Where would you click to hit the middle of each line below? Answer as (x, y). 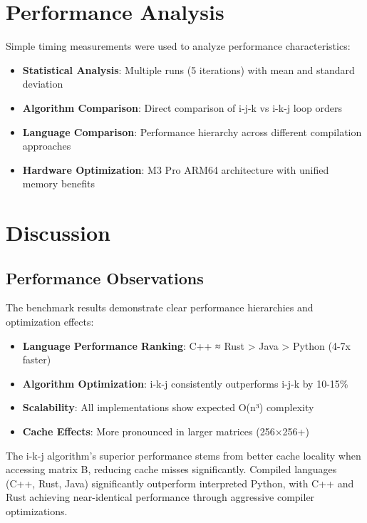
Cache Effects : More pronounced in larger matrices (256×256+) (166, 431)
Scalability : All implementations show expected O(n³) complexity (168, 407)
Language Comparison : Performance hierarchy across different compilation (192, 131)
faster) (37, 359)
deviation (43, 84)
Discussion (58, 233)
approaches (47, 146)
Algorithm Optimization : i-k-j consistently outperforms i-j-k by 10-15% (185, 383)
